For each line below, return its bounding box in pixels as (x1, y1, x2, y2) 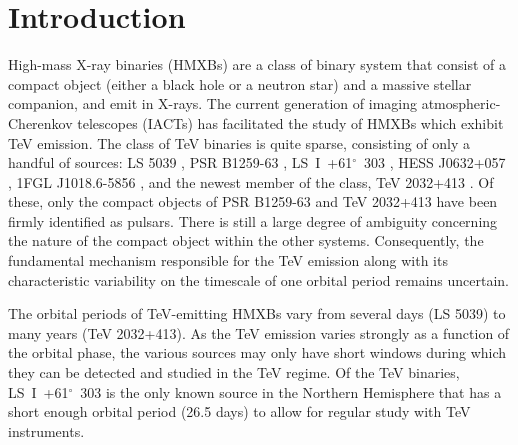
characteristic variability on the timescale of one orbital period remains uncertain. (8, 269, 510, 290)
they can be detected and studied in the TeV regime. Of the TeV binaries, (8, 362, 460, 383)
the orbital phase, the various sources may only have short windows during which (8, 342, 507, 363)
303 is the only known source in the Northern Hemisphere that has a (80, 381, 502, 402)
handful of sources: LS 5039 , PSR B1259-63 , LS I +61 (8, 152, 353, 173)
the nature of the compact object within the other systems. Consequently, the (8, 230, 484, 251)
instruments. (8, 420, 85, 441)
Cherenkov (8, 112, 73, 133)
